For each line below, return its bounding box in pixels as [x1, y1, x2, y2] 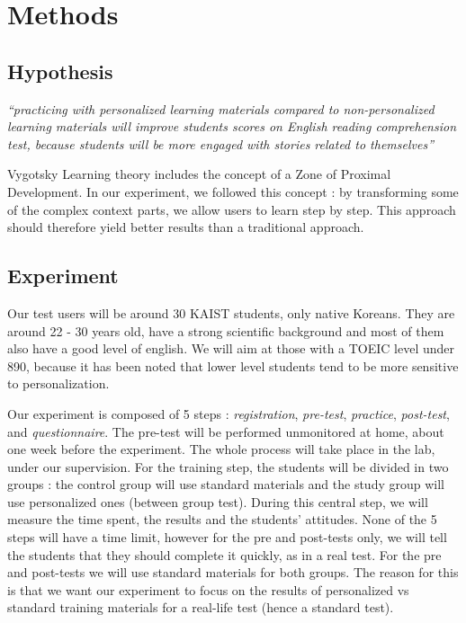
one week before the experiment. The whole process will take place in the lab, [7, 440, 435, 458]
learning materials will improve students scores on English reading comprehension [7, 117, 457, 136]
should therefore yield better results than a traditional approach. [7, 218, 364, 236]
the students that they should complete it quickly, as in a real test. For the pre [7, 545, 442, 564]
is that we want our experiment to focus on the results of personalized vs [7, 580, 409, 599]
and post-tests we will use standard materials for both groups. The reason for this [7, 563, 459, 582]
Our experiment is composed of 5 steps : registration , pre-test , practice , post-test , [7, 404, 450, 423]
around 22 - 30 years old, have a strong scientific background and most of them [7, 321, 444, 340]
